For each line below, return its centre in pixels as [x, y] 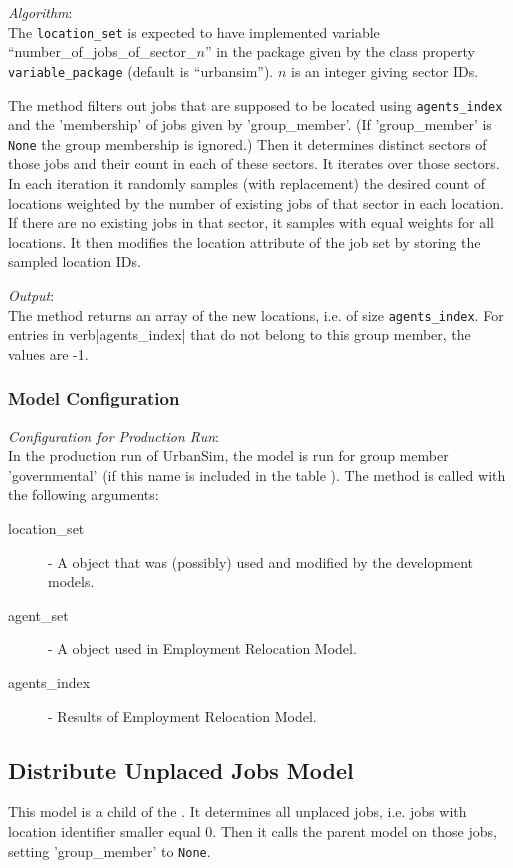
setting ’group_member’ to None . [109, 850]
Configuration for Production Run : [113, 435]
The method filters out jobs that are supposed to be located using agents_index [255, 104]
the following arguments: [83, 494]
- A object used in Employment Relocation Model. [202, 648]
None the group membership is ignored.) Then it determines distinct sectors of [247, 143]
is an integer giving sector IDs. [384, 70]
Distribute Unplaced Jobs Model [181, 769]
